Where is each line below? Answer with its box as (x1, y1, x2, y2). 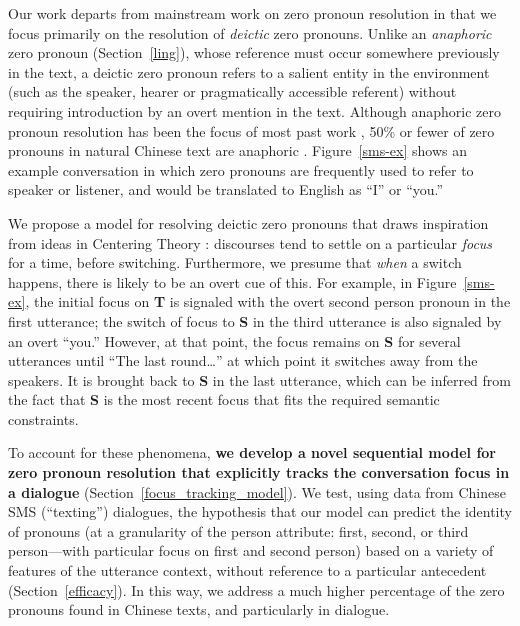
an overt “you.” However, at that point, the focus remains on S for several (8, 330, 461, 351)
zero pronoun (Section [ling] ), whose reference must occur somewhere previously (8, 42, 500, 63)
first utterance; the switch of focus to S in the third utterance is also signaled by (8, 310, 502, 331)
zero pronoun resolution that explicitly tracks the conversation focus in (8, 462, 510, 483)
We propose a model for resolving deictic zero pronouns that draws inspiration (8, 212, 489, 233)
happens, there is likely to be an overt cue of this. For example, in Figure (8, 271, 457, 292)
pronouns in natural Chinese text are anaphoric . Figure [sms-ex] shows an (8, 140, 467, 161)
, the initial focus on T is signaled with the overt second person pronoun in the (25, 291, 511, 312)
